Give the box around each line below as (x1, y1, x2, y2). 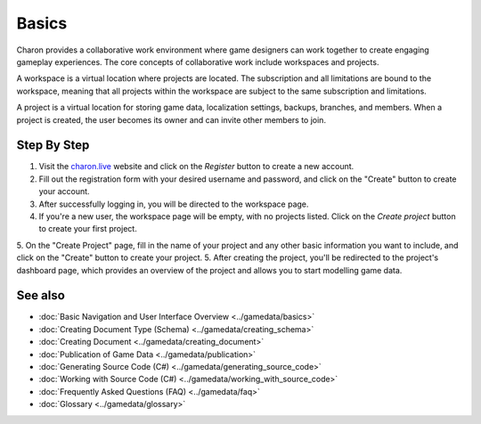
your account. (38, 186, 90, 197)
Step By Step (16, 138, 90, 153)
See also (16, 288, 66, 303)
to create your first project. (38, 224, 137, 234)
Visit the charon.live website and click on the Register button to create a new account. (38, 161, 355, 172)
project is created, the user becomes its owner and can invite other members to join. (16, 114, 327, 125)
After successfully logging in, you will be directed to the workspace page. (38, 199, 309, 209)
